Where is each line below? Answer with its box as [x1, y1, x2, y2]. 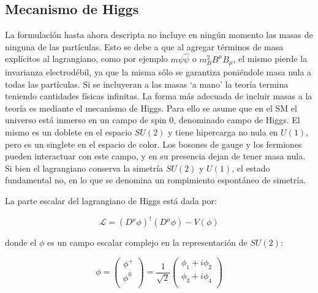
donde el [5, 236, 37, 249]
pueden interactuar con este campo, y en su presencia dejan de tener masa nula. [5, 150, 306, 162]
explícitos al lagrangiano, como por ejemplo [5, 52, 168, 65]
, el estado [232, 161, 270, 174]
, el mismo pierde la [233, 52, 308, 65]
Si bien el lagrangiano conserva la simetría [5, 161, 164, 174]
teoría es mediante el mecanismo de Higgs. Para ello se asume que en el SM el [5, 101, 297, 114]
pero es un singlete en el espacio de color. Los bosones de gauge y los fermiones [5, 137, 302, 150]
